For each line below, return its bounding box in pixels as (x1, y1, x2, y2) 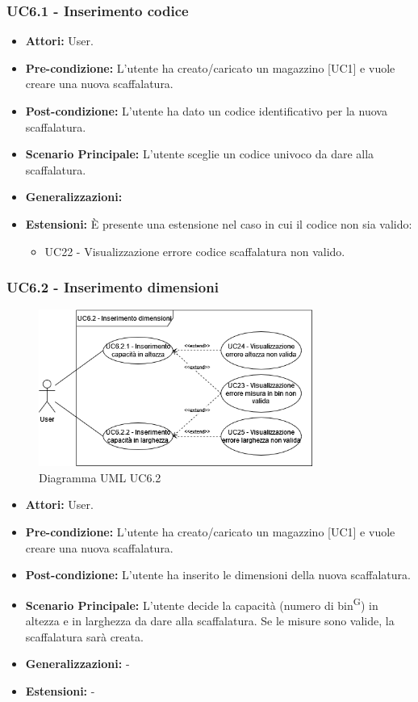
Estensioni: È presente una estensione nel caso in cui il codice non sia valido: (25, 215, 412, 232)
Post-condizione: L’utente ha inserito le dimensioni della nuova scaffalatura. (25, 566, 411, 583)
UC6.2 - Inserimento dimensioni (6, 277, 219, 297)
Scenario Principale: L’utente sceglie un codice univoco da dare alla (25, 145, 374, 162)
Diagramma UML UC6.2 (39, 469, 161, 486)
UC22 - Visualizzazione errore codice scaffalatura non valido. (44, 242, 345, 259)
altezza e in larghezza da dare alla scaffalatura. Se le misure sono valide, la (25, 612, 395, 628)
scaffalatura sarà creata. (25, 628, 144, 645)
